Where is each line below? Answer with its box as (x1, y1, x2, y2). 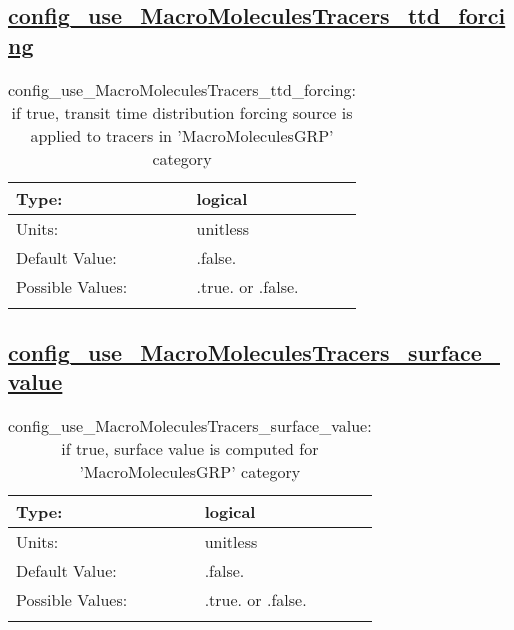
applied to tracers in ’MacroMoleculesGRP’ (30, 123, 334, 147)
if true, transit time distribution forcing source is (11, 100, 353, 124)
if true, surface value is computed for (61, 437, 319, 461)
